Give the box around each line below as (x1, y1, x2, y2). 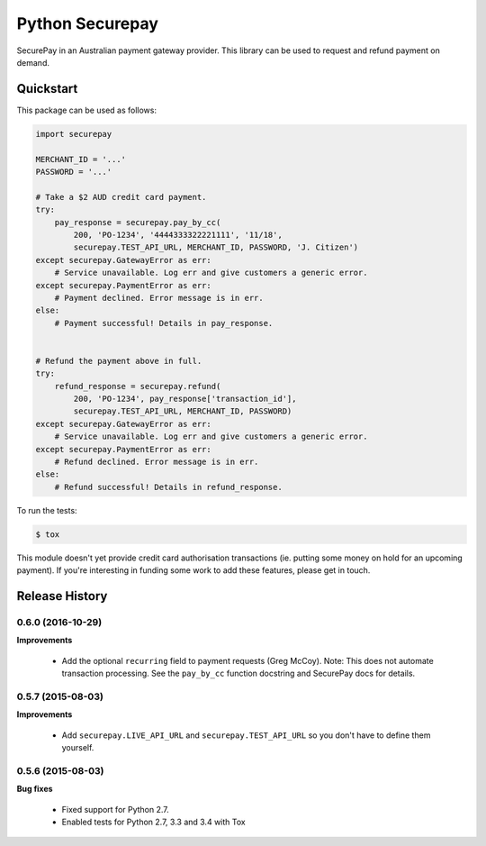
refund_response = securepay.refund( (54, 381, 221, 391)
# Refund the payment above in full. (35, 356, 202, 366)
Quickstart (16, 81, 78, 96)
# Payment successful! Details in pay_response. (54, 318, 274, 328)
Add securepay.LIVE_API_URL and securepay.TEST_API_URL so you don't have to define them (61, 730, 431, 741)
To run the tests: (16, 505, 77, 515)
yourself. (61, 741, 94, 752)
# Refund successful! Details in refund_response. (54, 482, 283, 492)
